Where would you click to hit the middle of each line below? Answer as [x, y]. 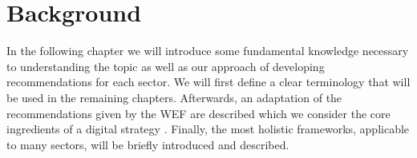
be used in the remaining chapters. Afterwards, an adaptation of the [174, 97]
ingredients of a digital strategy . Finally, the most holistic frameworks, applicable [208, 129]
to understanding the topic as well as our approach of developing [166, 66]
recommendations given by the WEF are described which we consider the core [198, 113]
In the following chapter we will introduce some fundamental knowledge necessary [208, 51]
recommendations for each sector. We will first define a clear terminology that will [208, 82]
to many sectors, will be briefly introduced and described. [148, 144]
